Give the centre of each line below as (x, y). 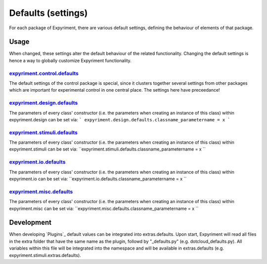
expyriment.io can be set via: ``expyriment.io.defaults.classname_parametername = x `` (98, 179)
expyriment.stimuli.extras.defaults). (45, 255)
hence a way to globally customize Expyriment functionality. (70, 60)
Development (30, 223)
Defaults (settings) (48, 13)
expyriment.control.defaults (44, 73)
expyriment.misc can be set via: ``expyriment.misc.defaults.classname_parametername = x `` (104, 209)
